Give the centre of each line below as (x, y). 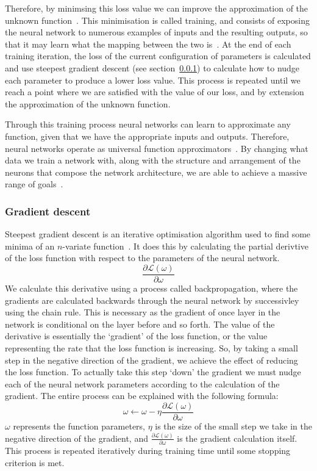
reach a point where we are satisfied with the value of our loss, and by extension (155, 92)
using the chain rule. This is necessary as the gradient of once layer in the (143, 312)
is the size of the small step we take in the (233, 426)
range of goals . (34, 184)
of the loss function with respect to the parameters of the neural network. (142, 258)
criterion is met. (35, 462)
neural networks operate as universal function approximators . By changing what (157, 148)
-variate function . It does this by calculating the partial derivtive (185, 246)
